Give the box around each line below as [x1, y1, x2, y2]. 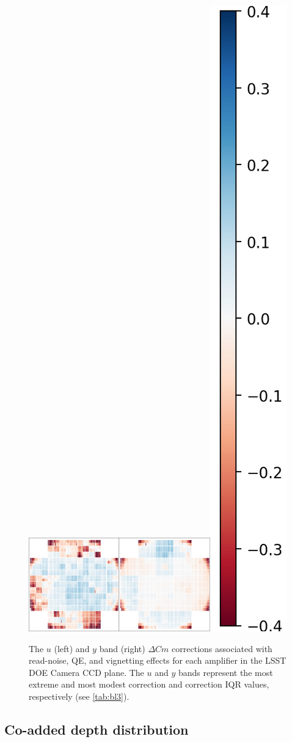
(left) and [54, 642, 90, 655]
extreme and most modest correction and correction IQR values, [29, 678, 269, 691]
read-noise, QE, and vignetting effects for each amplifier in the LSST [29, 654, 287, 667]
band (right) [99, 642, 145, 655]
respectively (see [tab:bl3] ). [29, 689, 130, 702]
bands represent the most [178, 666, 273, 678]
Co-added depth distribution [4, 719, 189, 738]
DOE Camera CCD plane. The [29, 666, 144, 678]
